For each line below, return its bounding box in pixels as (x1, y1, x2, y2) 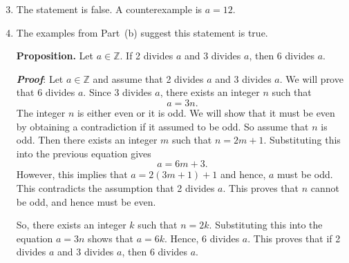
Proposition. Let (16, 48, 94, 63)
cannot (310, 180, 339, 195)
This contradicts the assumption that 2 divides (16, 180, 215, 195)
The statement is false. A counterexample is (16, 2, 202, 16)
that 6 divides (16, 85, 75, 99)
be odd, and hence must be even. (16, 194, 156, 208)
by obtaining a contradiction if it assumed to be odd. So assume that (16, 119, 309, 133)
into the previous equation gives (16, 146, 151, 160)
